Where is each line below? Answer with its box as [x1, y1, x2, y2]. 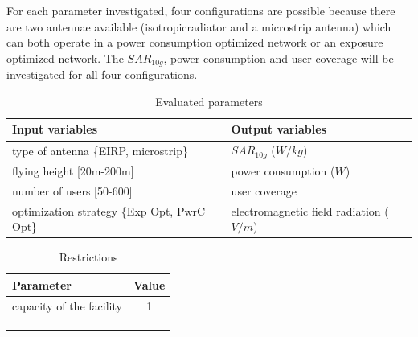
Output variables [231, 121, 326, 138]
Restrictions [59, 249, 118, 265]
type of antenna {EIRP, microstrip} [12, 142, 188, 158]
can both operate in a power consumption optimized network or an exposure [6, 34, 383, 51]
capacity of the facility [12, 297, 122, 314]
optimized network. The [6, 49, 124, 66]
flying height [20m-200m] [12, 162, 134, 179]
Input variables [12, 121, 98, 138]
